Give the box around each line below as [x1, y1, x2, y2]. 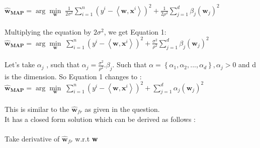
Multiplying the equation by [5, 26, 92, 37]
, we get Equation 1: [104, 26, 166, 37]
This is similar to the [5, 104, 69, 114]
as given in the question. [84, 104, 160, 114]
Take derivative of [5, 133, 60, 143]
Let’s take [5, 59, 35, 70]
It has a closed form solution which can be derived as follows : [5, 113, 196, 124]
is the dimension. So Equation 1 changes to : [5, 71, 142, 81]
